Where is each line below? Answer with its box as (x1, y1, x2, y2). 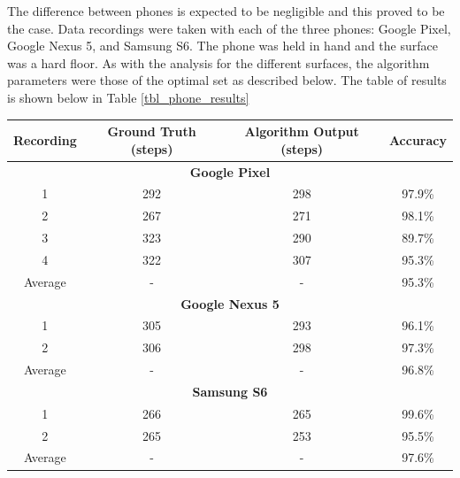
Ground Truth (107, 122, 196, 141)
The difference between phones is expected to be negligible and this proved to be (7, 2, 445, 19)
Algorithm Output (244, 122, 359, 141)
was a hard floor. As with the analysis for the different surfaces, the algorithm (7, 53, 430, 72)
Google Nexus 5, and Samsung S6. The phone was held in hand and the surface (7, 36, 438, 55)
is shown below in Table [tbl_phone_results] (7, 88, 249, 106)
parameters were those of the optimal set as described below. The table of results (7, 71, 447, 89)
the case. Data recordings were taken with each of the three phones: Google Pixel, (7, 19, 451, 37)
